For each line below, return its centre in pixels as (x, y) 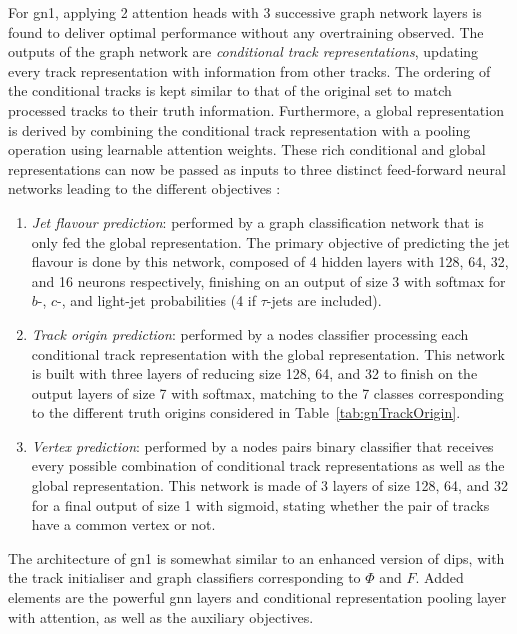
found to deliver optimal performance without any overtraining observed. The (246, 31)
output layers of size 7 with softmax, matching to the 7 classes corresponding (267, 392)
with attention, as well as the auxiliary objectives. (161, 616)
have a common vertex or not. (123, 524)
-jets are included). (324, 300)
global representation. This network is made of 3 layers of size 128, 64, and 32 (269, 485)
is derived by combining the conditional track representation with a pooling (239, 129)
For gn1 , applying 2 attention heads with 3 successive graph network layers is (245, 12)
